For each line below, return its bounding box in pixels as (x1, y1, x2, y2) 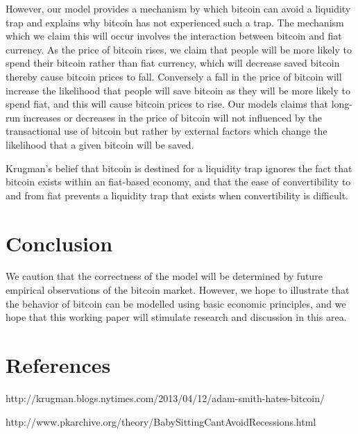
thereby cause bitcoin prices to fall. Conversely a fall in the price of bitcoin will (6, 69, 342, 83)
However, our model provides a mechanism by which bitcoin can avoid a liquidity (6, 1, 351, 15)
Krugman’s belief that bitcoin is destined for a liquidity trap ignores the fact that (6, 160, 352, 175)
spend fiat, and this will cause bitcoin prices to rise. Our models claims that (6, 97, 328, 111)
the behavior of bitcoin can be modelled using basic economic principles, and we (6, 296, 346, 310)
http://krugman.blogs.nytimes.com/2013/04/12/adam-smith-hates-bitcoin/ (6, 390, 325, 405)
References (6, 351, 111, 378)
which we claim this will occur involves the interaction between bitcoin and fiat (6, 28, 342, 43)
